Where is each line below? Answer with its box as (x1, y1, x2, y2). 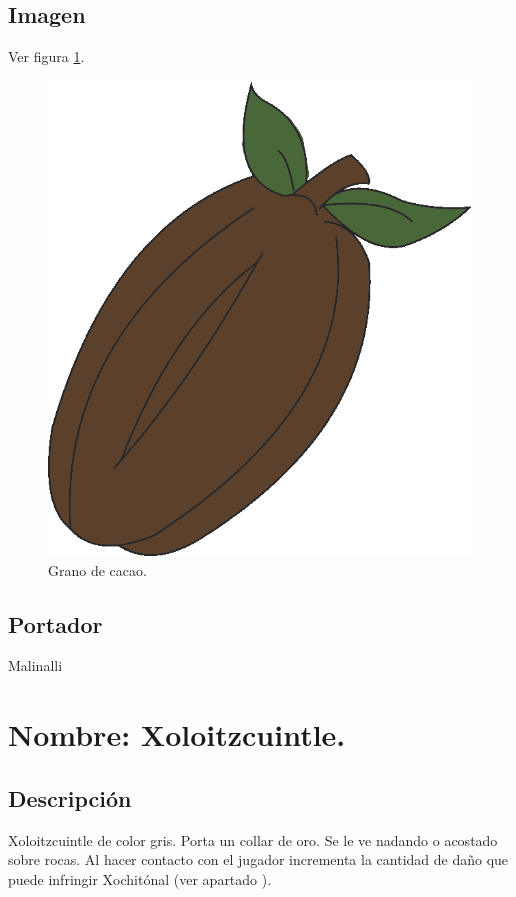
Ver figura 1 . (8, 46, 85, 67)
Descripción (8, 782, 132, 813)
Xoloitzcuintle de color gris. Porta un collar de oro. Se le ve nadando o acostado (8, 829, 498, 850)
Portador (8, 608, 103, 639)
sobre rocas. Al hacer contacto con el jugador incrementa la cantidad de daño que (8, 849, 509, 870)
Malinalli (8, 655, 63, 676)
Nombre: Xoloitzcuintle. (8, 714, 346, 755)
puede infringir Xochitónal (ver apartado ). (8, 868, 272, 889)
